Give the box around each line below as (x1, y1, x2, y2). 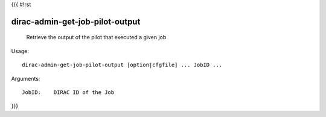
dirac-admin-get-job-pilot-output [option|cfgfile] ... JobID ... (22, 62, 223, 69)
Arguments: (11, 75, 40, 82)
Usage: (11, 47, 30, 54)
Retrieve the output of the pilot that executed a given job (26, 34, 167, 41)
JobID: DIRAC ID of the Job (22, 89, 115, 96)
